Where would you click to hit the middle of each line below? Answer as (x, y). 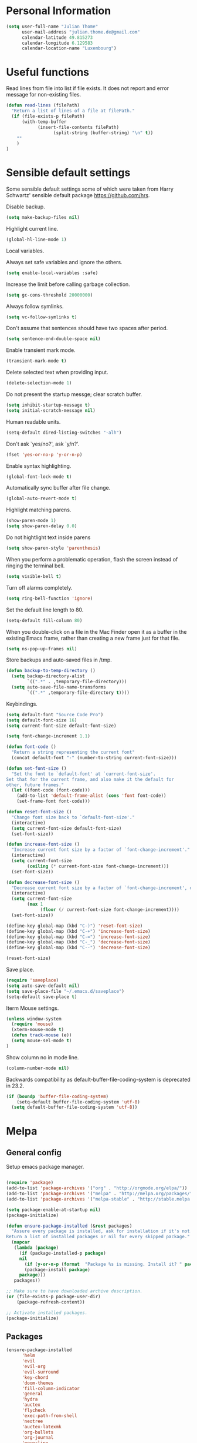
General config (34, 1153)
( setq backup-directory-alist (48, 676)
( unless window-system (34, 1019)
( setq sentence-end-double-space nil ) (53, 339)
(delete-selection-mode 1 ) (39, 383)
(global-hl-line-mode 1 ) (36, 240)
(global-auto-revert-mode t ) (42, 498)
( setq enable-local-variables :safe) (52, 273)
